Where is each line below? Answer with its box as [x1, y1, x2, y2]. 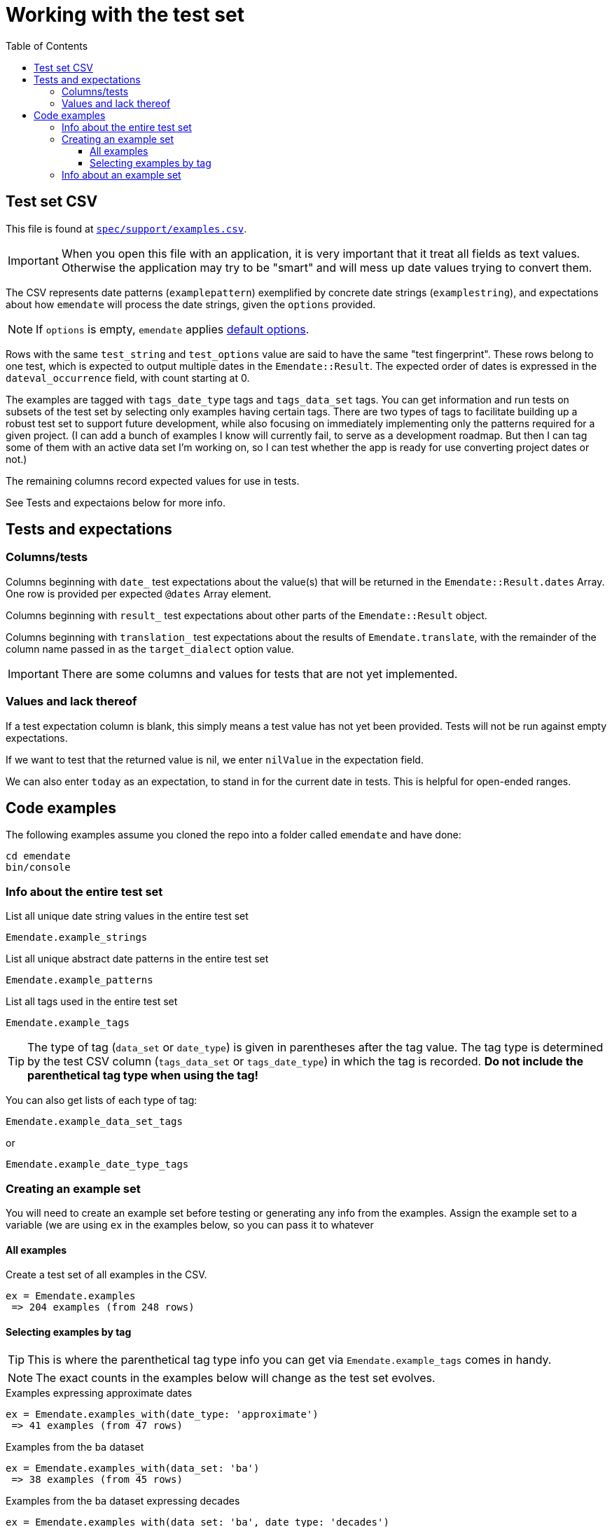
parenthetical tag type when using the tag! [27, 1068, 258, 1083]
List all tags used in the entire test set [6, 995, 178, 1008]
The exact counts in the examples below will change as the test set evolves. [36, 1371, 436, 1386]
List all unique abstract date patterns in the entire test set [6, 953, 269, 965]
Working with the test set [6, 3, 244, 27]
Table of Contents [6, 39, 88, 52]
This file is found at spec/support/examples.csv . [6, 222, 247, 235]
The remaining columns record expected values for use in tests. [6, 474, 300, 487]
